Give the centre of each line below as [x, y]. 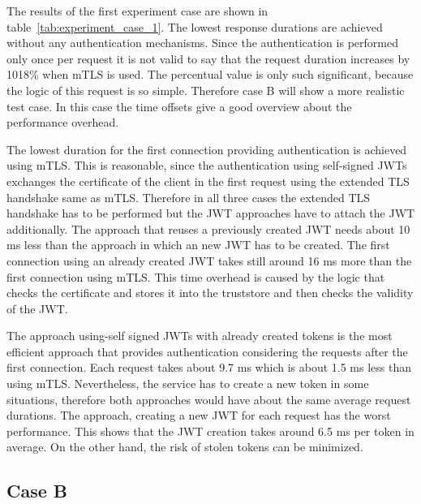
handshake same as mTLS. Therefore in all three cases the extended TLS [189, 197]
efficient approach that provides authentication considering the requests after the [207, 351]
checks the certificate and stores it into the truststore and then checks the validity [210, 293]
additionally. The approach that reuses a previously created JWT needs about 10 [208, 228]
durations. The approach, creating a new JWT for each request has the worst [199, 415]
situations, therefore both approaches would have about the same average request [209, 399]
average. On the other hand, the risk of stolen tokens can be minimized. [185, 447]
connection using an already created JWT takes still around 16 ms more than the [209, 260]
